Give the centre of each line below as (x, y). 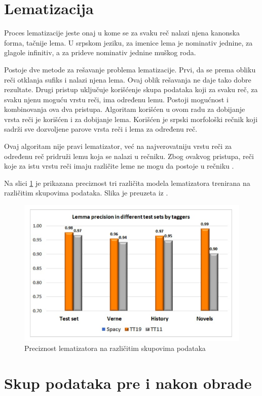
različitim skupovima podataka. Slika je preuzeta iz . (86, 193)
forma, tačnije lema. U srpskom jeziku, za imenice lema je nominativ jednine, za (128, 42)
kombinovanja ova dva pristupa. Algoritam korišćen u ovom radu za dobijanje (125, 109)
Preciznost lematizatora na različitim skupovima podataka (115, 348)
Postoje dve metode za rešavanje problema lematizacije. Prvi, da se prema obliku (130, 69)
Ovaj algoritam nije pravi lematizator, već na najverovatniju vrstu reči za (118, 146)
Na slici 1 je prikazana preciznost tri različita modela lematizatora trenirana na (127, 183)
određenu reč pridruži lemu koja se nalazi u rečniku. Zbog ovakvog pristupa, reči (129, 156)
